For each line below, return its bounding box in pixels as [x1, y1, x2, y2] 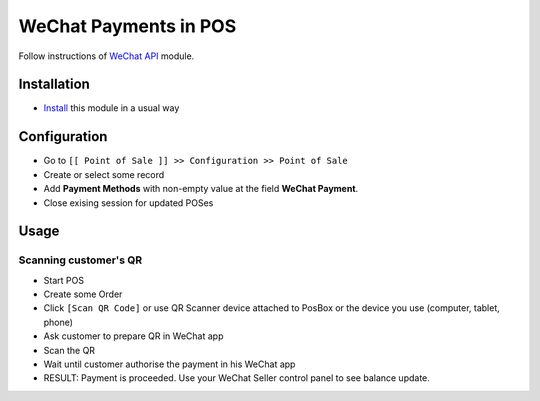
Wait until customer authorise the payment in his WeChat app [43, 358, 296, 370]
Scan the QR [43, 344, 95, 356]
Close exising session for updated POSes [43, 196, 214, 209]
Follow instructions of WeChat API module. [18, 50, 195, 62]
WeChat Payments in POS [18, 15, 237, 37]
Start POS [43, 274, 85, 286]
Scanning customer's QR [18, 253, 143, 267]
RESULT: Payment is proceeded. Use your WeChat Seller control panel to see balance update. [43, 372, 430, 384]
